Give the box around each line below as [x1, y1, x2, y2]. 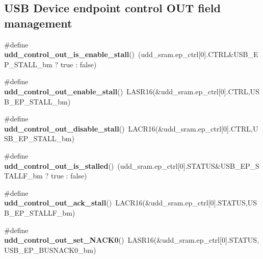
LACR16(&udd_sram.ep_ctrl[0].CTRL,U [128, 123, 258, 134]
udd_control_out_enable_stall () [4, 86, 123, 96]
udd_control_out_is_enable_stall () [4, 49, 135, 60]
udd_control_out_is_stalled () [4, 160, 114, 171]
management [4, 15, 72, 31]
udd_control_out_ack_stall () [4, 197, 112, 208]
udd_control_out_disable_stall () [4, 123, 125, 134]
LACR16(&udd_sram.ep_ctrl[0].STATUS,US [115, 197, 257, 208]
